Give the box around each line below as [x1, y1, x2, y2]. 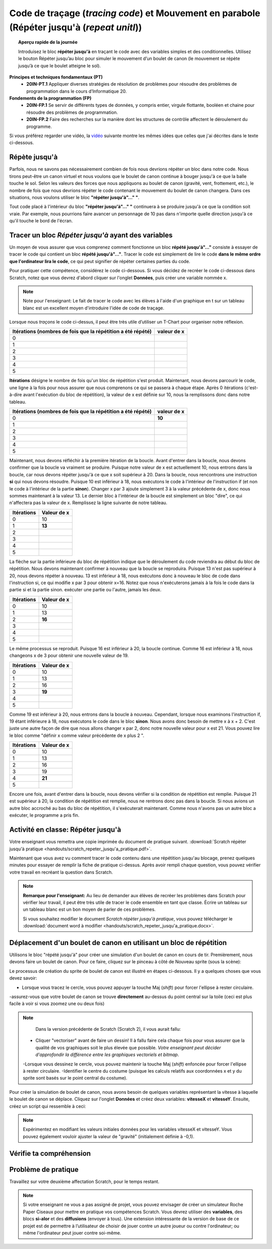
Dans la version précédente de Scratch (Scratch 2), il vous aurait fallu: [35, 1026, 181, 1032]
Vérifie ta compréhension [9, 1149, 91, 1158]
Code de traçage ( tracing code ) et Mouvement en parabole [9, 8, 260, 19]
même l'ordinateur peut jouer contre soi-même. [23, 1230, 121, 1236]
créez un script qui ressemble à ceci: [9, 1103, 86, 1109]
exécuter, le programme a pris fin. [9, 812, 80, 819]
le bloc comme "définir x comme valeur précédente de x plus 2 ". [9, 732, 145, 738]
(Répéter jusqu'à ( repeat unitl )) [9, 22, 142, 33]
